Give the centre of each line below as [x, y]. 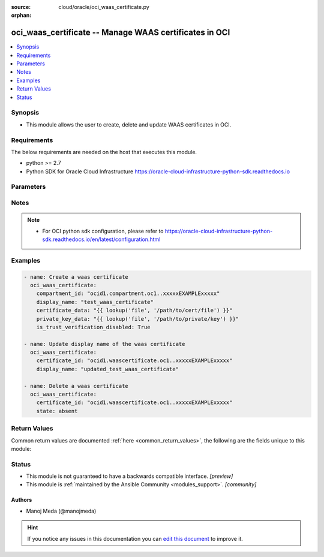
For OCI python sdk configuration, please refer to [103, 231]
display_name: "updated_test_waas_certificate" [108, 369]
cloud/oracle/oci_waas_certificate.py [104, 7]
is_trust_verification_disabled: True [93, 327]
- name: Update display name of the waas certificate [104, 344]
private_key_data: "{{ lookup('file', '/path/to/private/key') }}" [138, 319]
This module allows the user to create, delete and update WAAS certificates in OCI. [129, 124]
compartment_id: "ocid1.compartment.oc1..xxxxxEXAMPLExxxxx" [128, 293]
